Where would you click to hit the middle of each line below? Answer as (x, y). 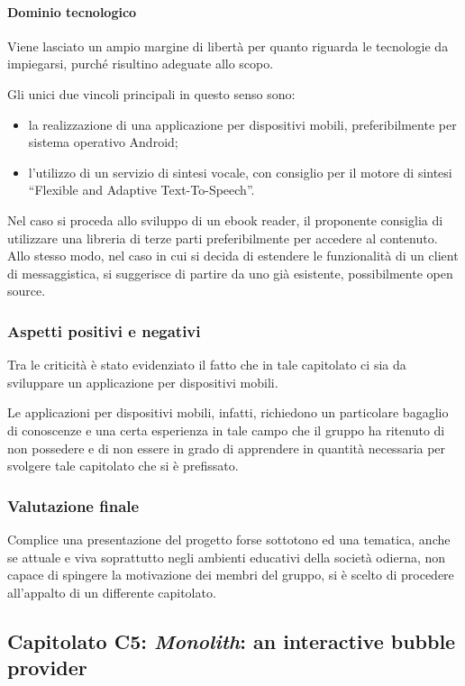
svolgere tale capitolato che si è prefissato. (123, 466)
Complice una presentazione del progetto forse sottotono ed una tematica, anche (229, 539)
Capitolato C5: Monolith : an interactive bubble (232, 640)
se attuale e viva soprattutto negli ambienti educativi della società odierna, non (227, 557)
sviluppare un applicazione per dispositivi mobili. (143, 382)
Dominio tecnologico (72, 11)
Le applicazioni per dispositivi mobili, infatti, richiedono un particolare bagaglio (228, 412)
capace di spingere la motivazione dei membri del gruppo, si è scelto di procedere (231, 575)
